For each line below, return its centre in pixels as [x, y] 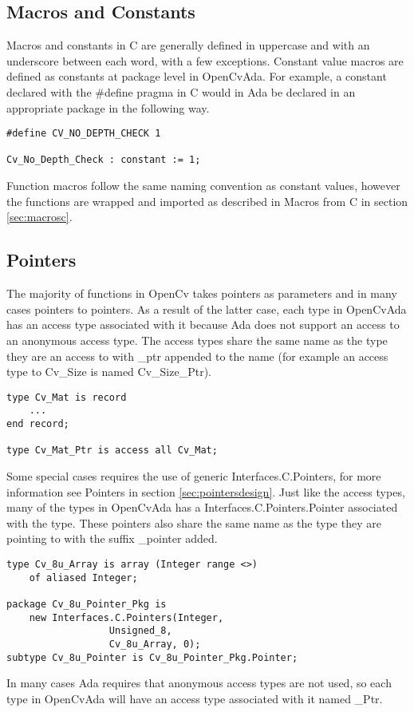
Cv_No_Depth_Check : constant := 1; [104, 160]
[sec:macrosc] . [39, 217]
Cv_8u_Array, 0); [155, 644]
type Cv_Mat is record [67, 397]
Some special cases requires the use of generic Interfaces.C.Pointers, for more [194, 475]
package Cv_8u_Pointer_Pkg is [87, 604]
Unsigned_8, [140, 631]
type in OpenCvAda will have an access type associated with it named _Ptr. [195, 698]
